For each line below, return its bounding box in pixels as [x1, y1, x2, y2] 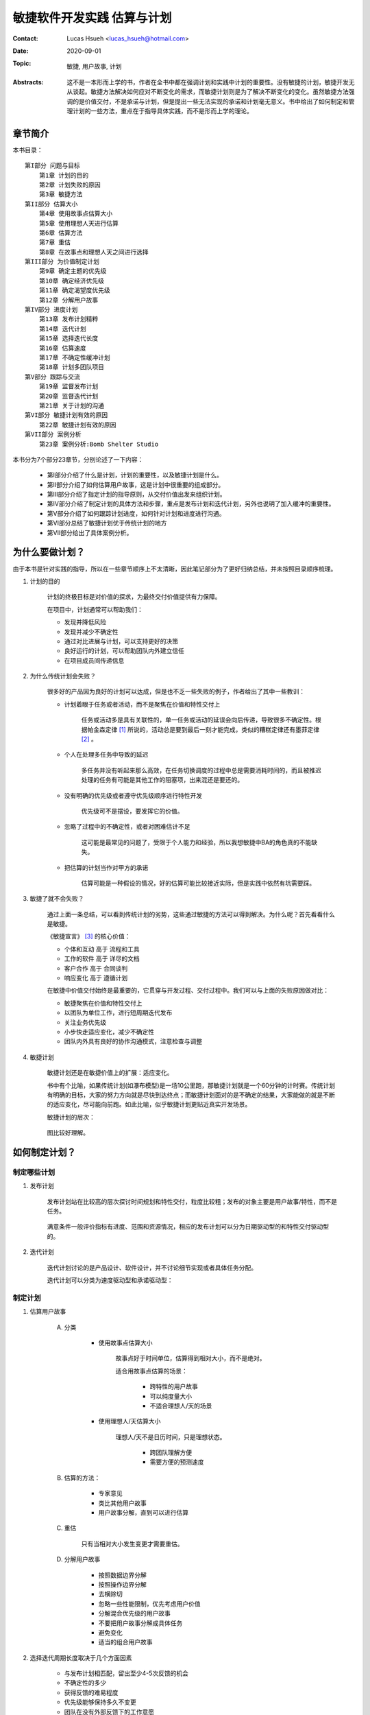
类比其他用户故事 [98, 1499, 147, 1507]
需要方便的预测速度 [149, 1458, 204, 1466]
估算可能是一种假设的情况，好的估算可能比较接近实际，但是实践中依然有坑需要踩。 [81, 879, 315, 887]
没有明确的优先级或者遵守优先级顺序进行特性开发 [64, 791, 202, 799]
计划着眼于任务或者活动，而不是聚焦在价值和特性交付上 [64, 700, 221, 708]
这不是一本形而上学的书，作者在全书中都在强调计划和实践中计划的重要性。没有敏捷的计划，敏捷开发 [66, 78, 349, 86]
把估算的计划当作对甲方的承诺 [64, 863, 149, 871]
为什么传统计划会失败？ [29, 672, 96, 681]
